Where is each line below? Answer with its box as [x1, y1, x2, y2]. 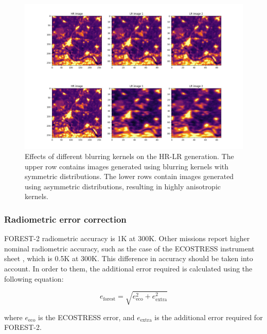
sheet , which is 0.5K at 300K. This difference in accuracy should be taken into [4, 253, 253, 264]
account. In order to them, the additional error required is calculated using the [4, 263, 253, 273]
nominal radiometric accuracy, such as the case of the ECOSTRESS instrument [4, 243, 255, 253]
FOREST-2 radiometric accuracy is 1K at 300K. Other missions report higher [4, 233, 250, 244]
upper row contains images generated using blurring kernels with [25, 161, 229, 171]
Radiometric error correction [4, 212, 127, 225]
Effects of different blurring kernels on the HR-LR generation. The [25, 150, 234, 161]
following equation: [4, 273, 64, 284]
